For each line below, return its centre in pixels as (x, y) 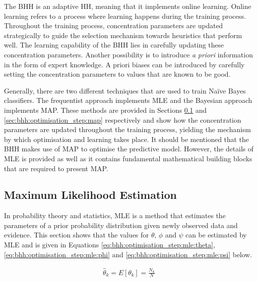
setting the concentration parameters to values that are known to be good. (117, 74)
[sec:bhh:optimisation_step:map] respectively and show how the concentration (123, 119)
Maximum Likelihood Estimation (91, 195)
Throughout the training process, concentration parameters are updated (114, 25)
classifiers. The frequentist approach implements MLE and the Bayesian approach (128, 100)
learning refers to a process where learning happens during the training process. (125, 16)
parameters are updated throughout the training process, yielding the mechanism (128, 129)
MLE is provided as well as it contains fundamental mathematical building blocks (128, 158)
